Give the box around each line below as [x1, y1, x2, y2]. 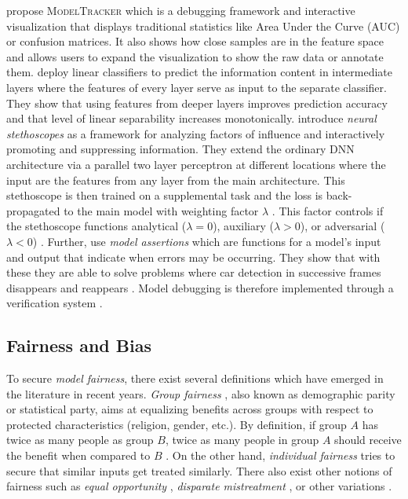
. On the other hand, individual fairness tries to [166, 447, 395, 464]
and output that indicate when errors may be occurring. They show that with [6, 248, 381, 265]
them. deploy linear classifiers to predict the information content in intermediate [6, 64, 392, 80]
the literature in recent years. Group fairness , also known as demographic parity [6, 385, 395, 402]
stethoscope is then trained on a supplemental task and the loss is [6, 187, 323, 204]
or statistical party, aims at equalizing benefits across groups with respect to [6, 401, 373, 417]
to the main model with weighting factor [64, 202, 259, 218]
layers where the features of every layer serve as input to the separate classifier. [6, 79, 387, 95]
